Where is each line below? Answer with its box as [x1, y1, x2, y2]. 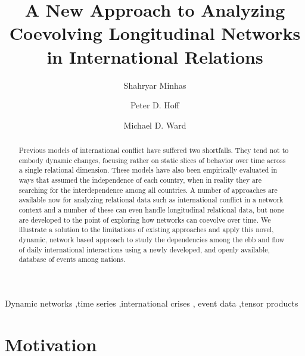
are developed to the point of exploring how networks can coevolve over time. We [18, 214, 271, 224]
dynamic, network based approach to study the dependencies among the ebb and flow [18, 234, 285, 244]
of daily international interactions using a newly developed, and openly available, [18, 244, 270, 254]
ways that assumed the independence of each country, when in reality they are [18, 175, 262, 185]
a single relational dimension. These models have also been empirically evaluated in [18, 165, 278, 175]
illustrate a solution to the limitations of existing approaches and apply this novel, [18, 224, 274, 235]
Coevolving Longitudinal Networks [9, 21, 301, 45]
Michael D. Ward [123, 118, 186, 131]
